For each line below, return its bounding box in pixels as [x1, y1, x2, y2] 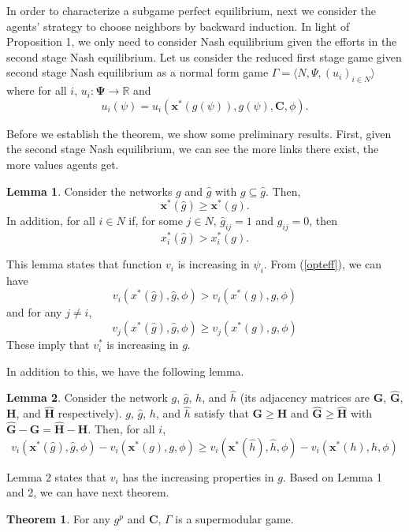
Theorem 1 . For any [6, 510, 110, 526]
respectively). [58, 405, 122, 421]
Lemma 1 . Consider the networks [6, 182, 173, 199]
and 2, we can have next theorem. [6, 484, 169, 500]
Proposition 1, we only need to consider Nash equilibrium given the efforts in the [6, 33, 397, 50]
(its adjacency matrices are [240, 389, 370, 406]
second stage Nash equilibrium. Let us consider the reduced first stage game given [6, 48, 402, 65]
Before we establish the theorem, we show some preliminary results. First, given [6, 125, 392, 141]
